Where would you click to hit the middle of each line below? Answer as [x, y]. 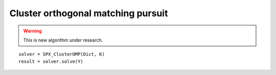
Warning [32, 31]
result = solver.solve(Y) [51, 61]
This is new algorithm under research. [63, 40]
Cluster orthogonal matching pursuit [89, 13]
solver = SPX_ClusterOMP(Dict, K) [62, 54]
